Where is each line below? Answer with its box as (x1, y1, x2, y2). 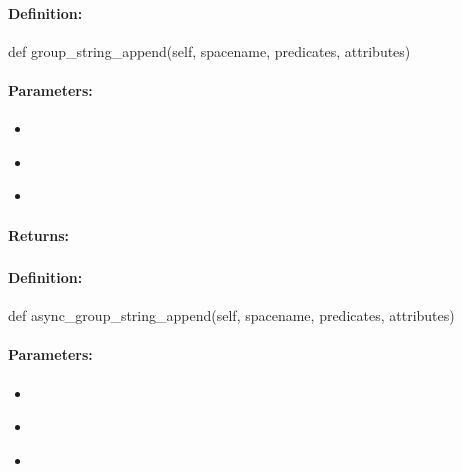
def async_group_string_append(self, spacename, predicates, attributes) (8, 305, 455, 326)
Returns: (8, 224, 70, 245)
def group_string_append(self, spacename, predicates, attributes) (8, 40, 411, 61)
